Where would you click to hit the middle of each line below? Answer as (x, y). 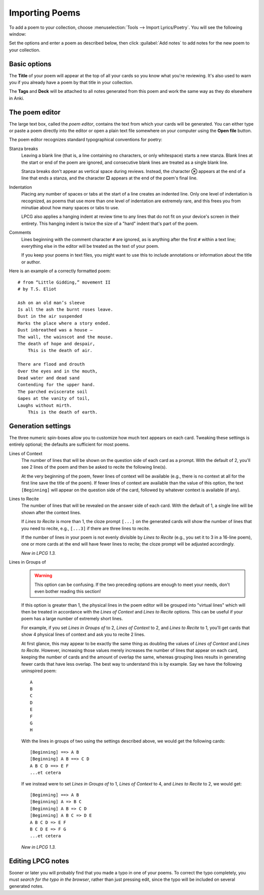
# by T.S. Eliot (37, 289)
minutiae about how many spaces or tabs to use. (70, 207)
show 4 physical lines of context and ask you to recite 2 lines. (83, 634)
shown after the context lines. (51, 512)
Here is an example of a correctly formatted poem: (60, 271)
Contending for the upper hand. (56, 385)
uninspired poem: (39, 671)
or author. (31, 262)
